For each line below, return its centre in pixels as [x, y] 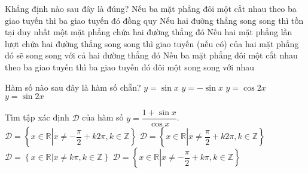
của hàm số [103, 117]
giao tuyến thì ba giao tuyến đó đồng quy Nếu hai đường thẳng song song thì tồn [154, 20]
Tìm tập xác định [37, 117]
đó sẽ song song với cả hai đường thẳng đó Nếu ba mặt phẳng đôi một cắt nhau [151, 55]
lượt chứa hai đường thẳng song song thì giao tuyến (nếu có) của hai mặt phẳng [152, 43]
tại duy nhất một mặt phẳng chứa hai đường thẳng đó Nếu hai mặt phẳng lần [149, 32]
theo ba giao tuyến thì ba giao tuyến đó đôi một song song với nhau [130, 67]
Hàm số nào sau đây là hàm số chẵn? [73, 87]
